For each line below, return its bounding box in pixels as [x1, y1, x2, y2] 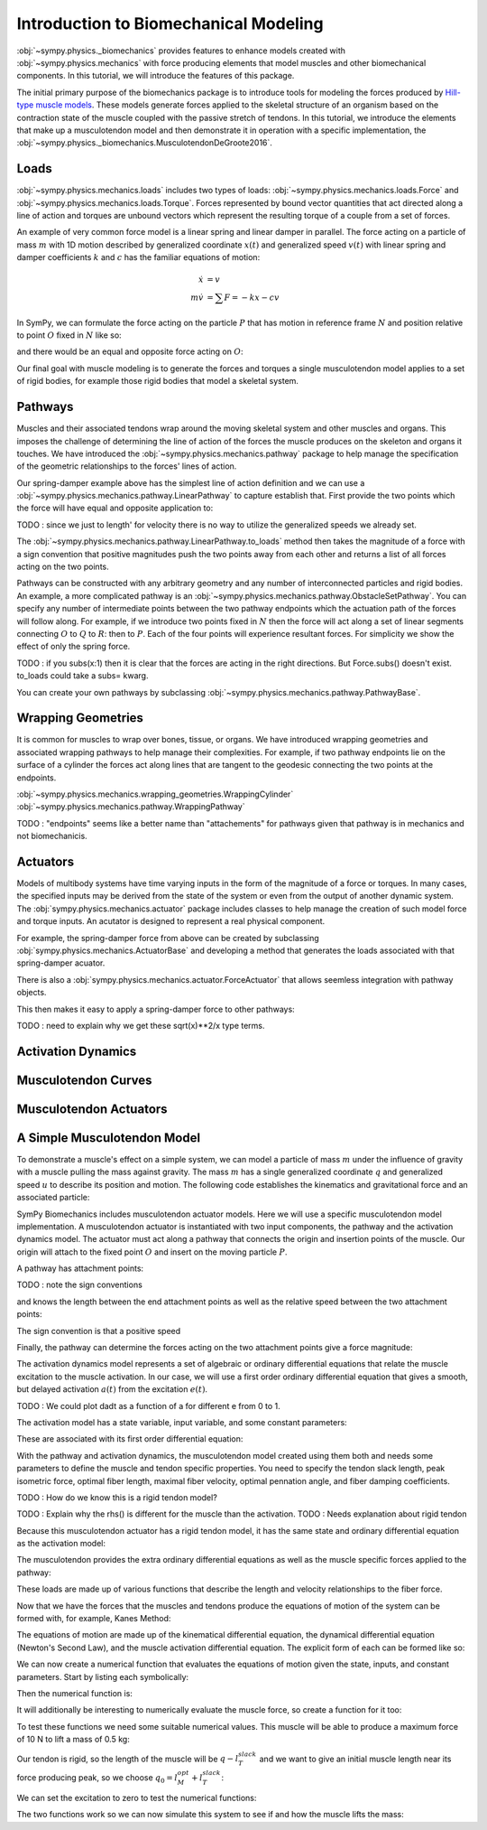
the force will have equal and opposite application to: [16, 502, 214, 514]
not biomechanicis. [16, 831, 87, 842]
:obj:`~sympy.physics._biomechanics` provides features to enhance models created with [16, 45, 346, 56]
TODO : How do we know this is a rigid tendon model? [16, 1491, 218, 1503]
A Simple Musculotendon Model [16, 1130, 201, 1145]
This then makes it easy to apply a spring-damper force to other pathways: [16, 1004, 295, 1014]
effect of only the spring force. [16, 641, 131, 652]
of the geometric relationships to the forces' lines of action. [16, 461, 237, 472]
